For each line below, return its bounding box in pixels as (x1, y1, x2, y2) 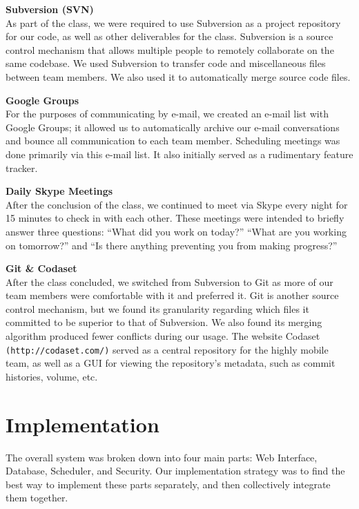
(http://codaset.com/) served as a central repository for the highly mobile (6, 342, 329, 356)
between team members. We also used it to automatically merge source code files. (6, 69, 351, 84)
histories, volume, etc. (6, 369, 98, 383)
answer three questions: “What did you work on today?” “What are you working (6, 224, 347, 238)
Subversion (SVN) (6, 2, 94, 16)
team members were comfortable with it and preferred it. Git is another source (6, 288, 339, 302)
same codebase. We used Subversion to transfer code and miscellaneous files (6, 56, 326, 70)
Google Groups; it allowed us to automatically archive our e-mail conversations (6, 119, 340, 134)
